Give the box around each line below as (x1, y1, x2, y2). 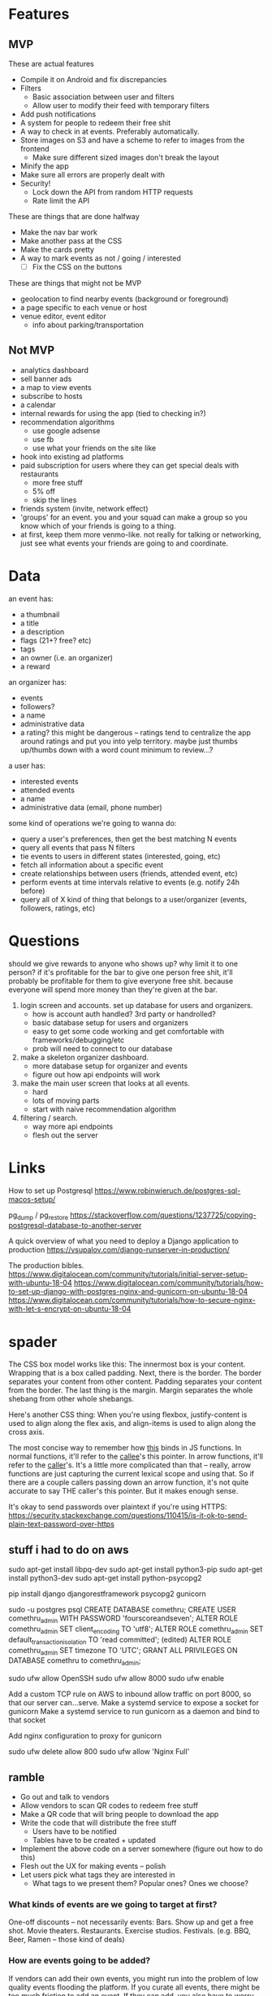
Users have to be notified (32, 1827, 118, 1836)
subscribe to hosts (19, 391, 83, 401)
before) (19, 885, 45, 896)
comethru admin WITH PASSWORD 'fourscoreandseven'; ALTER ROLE (8, 1613, 238, 1625)
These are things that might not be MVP (8, 279, 142, 288)
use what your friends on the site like (32, 443, 157, 453)
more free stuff (32, 477, 83, 487)
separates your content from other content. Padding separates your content (8, 1377, 262, 1387)
